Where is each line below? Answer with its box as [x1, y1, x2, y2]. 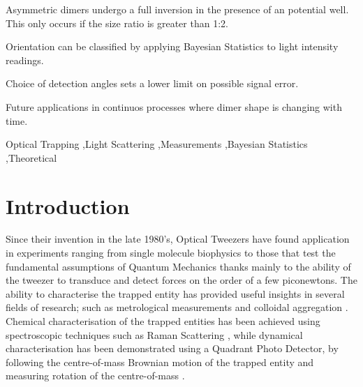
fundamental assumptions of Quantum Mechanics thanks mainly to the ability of [6, 259, 351, 273]
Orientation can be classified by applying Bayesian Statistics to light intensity [6, 39, 339, 54]
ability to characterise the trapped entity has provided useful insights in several [6, 286, 345, 301]
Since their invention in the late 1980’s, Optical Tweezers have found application [6, 232, 350, 246]
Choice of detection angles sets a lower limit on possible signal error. [6, 76, 299, 91]
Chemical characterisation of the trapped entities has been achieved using [6, 314, 320, 328]
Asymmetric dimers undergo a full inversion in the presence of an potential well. [6, 2, 349, 16]
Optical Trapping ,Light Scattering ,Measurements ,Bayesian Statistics [6, 137, 308, 151]
